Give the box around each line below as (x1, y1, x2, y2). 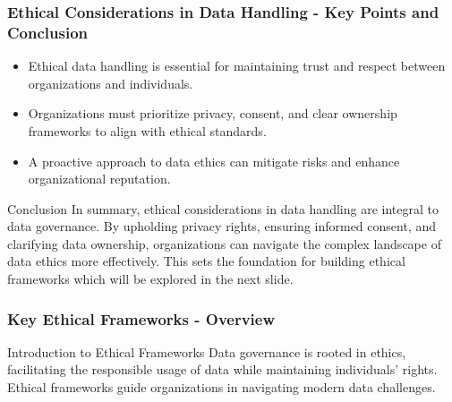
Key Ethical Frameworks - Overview (7, 307, 276, 329)
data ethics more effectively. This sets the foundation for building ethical (7, 252, 405, 270)
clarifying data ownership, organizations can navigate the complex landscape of (7, 234, 441, 252)
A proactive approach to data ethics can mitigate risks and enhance (28, 151, 400, 170)
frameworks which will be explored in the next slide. (7, 269, 294, 288)
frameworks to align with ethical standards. (28, 121, 267, 140)
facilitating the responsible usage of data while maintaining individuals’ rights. (7, 360, 438, 379)
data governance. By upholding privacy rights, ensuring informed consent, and (7, 217, 437, 235)
